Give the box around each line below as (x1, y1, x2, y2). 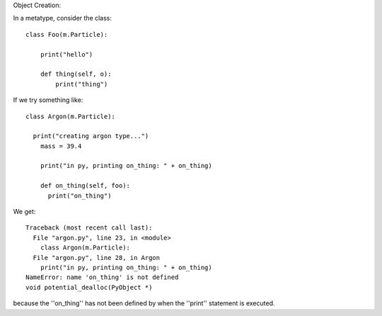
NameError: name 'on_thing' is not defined (25, 273, 179, 281)
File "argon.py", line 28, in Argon (33, 254, 161, 261)
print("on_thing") (47, 191, 112, 200)
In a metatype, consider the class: (13, 14, 112, 23)
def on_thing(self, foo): (40, 181, 131, 190)
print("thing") (55, 80, 108, 88)
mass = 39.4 (40, 142, 82, 150)
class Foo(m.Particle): (25, 30, 108, 38)
